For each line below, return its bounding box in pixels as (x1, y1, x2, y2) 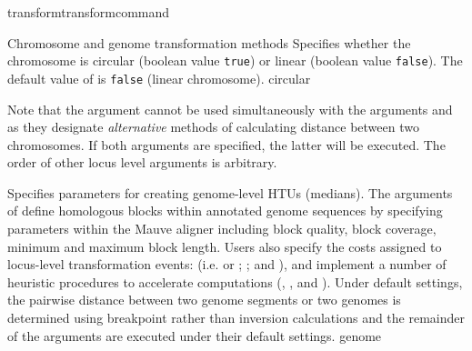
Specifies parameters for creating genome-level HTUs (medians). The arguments (7, 183, 453, 202)
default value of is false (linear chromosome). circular (7, 68, 311, 87)
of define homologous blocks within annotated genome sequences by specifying (7, 201, 443, 220)
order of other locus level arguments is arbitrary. (7, 153, 277, 172)
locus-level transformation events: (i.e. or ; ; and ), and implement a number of (7, 255, 447, 274)
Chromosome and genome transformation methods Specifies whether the (7, 33, 411, 52)
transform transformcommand (7, 3, 170, 21)
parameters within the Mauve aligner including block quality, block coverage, (7, 219, 437, 238)
